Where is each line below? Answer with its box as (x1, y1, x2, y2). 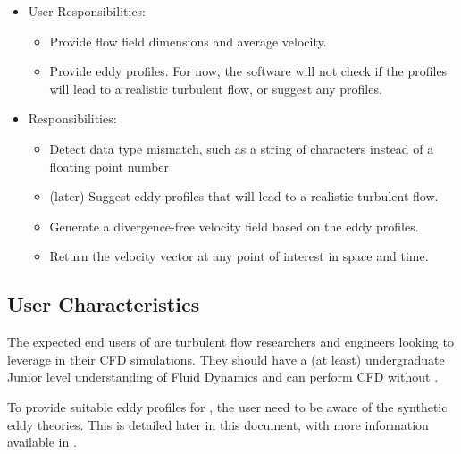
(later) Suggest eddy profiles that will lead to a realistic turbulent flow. (49, 187, 439, 206)
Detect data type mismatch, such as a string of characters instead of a (49, 139, 434, 157)
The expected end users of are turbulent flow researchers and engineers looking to (7, 332, 454, 351)
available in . (7, 433, 77, 451)
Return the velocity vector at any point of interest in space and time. (49, 247, 429, 265)
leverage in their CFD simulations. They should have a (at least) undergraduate (7, 349, 445, 368)
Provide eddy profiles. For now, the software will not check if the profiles (49, 62, 448, 80)
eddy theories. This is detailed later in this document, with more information (7, 415, 429, 433)
